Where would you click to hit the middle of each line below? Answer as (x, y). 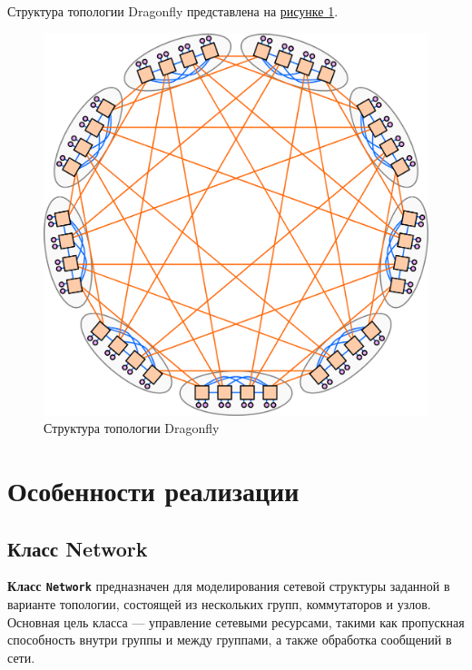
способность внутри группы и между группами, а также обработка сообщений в (230, 640)
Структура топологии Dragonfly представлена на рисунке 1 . (173, 11)
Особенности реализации (153, 491)
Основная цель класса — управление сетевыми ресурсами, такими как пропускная (236, 621)
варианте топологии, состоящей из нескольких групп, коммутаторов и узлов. (219, 604)
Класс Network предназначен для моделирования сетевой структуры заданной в (229, 586)
